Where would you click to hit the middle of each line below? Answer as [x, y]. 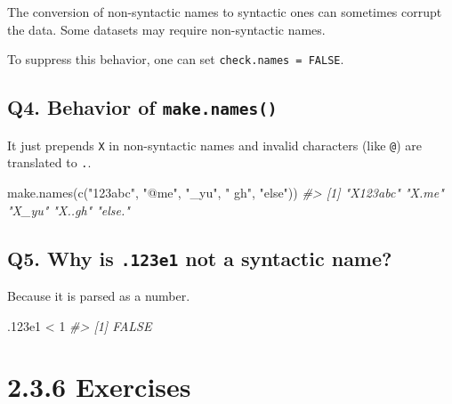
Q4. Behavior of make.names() [142, 107]
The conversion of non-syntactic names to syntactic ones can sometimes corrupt [225, 12]
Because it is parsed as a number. [99, 295]
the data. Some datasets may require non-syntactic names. [166, 29]
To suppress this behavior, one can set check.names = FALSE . [176, 59]
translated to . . [49, 162]
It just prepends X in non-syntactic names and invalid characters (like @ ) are [214, 145]
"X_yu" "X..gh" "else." [69, 210]
